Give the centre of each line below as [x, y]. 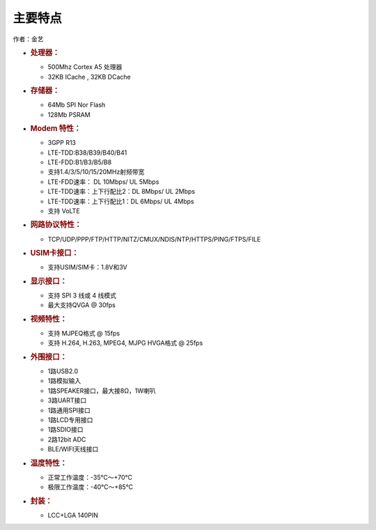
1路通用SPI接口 [69, 410]
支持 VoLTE [64, 211]
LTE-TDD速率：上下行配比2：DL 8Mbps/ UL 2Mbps [121, 192]
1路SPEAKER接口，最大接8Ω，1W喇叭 [102, 391]
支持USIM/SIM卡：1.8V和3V [88, 267]
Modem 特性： [56, 129]
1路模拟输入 [64, 381]
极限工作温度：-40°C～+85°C [91, 487]
